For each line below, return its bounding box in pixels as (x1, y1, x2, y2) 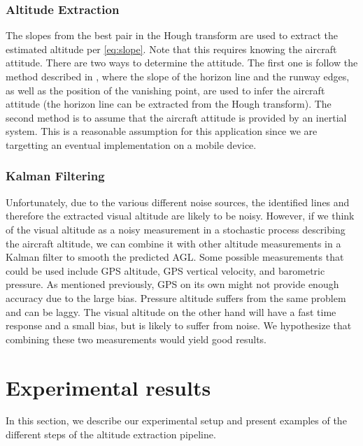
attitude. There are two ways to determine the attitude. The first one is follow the (6, 55, 358, 70)
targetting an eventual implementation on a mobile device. (6, 137, 257, 152)
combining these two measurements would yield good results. (6, 331, 266, 346)
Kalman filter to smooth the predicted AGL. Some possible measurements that (6, 250, 344, 264)
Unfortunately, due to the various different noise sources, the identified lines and (6, 194, 350, 209)
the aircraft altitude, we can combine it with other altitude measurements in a (6, 236, 341, 250)
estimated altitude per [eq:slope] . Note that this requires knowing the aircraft (6, 41, 337, 56)
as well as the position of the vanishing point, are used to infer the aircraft (6, 82, 325, 97)
